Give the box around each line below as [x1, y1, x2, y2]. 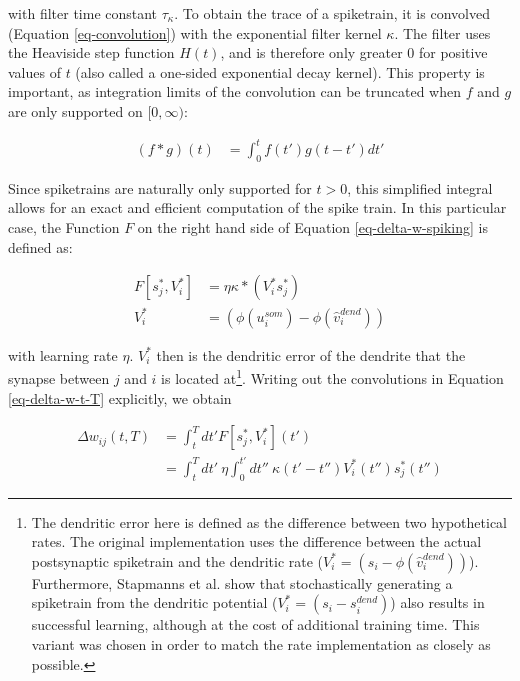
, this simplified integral [347, 177, 493, 198]
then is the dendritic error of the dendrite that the [156, 344, 466, 365]
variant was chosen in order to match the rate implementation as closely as [31, 634, 491, 654]
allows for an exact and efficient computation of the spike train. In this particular [8, 197, 507, 218]
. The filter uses [394, 22, 491, 43]
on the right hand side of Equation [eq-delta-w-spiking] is [137, 217, 488, 238]
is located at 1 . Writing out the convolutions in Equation [161, 365, 504, 389]
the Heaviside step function [8, 42, 175, 63]
